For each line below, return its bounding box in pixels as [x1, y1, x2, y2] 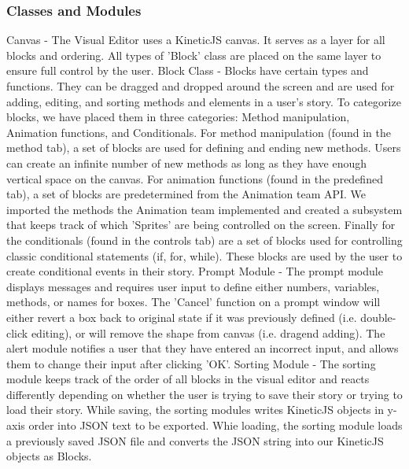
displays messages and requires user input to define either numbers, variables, [6, 278, 380, 294]
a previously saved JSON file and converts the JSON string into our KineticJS [6, 432, 384, 449]
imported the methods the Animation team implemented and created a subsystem [6, 201, 403, 217]
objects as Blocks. [6, 448, 92, 464]
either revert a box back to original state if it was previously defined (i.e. [6, 308, 357, 325]
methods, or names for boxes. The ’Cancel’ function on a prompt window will [6, 294, 381, 310]
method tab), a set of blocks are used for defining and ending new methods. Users [6, 139, 401, 156]
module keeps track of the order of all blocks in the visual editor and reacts [6, 371, 370, 387]
